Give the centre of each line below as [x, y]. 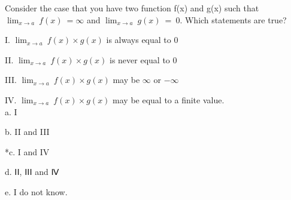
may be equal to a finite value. [169, 99]
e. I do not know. [36, 191]
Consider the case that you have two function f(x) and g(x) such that [132, 8]
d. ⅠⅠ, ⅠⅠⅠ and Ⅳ [32, 172]
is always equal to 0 [142, 40]
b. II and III [27, 132]
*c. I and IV [27, 151]
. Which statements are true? [233, 19]
